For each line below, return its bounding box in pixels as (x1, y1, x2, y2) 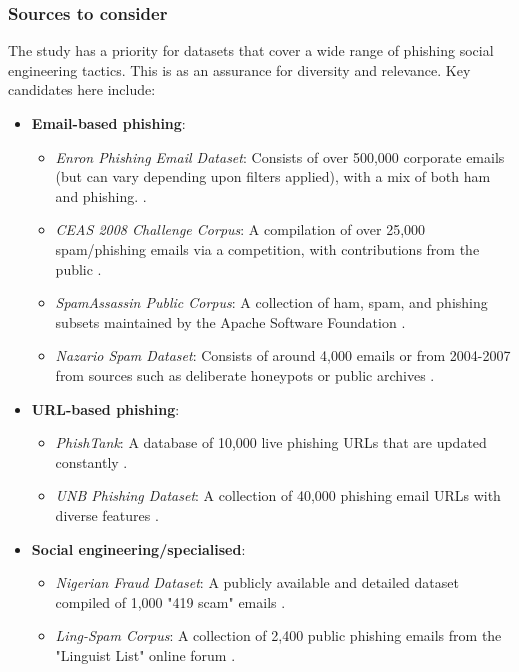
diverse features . (55, 504, 159, 525)
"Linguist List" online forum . (55, 644, 236, 665)
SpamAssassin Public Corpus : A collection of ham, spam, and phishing (55, 292, 488, 313)
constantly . (55, 451, 128, 472)
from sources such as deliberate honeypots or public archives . (55, 364, 435, 385)
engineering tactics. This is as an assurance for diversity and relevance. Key (8, 59, 471, 80)
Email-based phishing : (31, 113, 186, 133)
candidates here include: (8, 79, 156, 100)
